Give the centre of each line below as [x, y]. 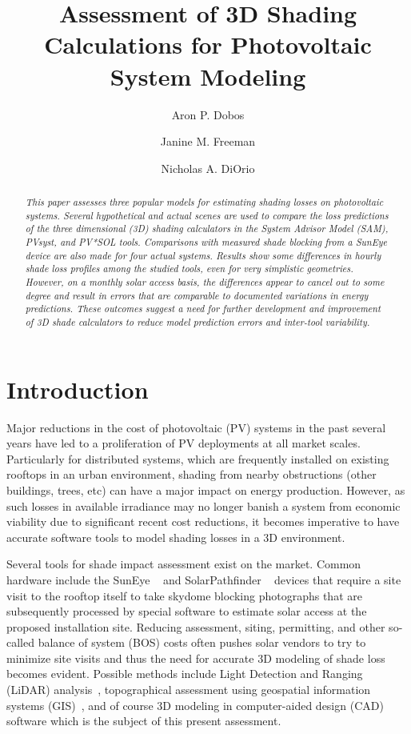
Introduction [78, 389]
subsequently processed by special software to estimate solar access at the [187, 611]
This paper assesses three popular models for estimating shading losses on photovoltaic [204, 202]
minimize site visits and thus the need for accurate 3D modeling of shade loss [196, 658]
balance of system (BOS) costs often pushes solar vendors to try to [202, 642]
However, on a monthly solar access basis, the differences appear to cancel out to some [205, 282]
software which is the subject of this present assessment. [144, 721]
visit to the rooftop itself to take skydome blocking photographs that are [184, 595]
